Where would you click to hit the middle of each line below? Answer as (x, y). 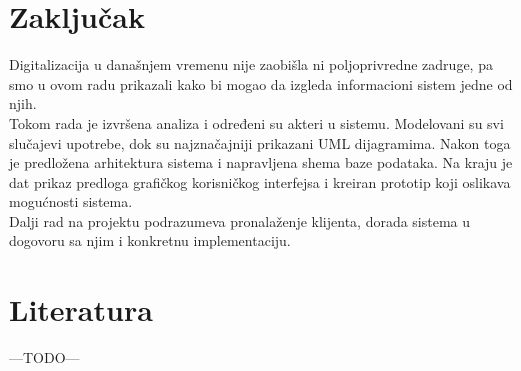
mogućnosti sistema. (71, 201)
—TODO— (44, 357)
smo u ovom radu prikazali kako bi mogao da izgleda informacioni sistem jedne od (261, 83)
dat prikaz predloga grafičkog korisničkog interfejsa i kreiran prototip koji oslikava (260, 181)
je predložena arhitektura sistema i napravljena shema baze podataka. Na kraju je (261, 162)
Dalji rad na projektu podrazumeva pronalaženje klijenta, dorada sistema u (240, 220)
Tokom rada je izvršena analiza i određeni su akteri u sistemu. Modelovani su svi (256, 122)
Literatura (81, 309)
